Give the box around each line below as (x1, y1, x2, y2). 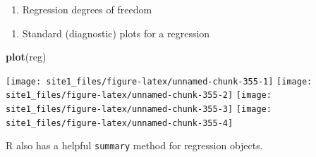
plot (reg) (6, 49, 47, 64)
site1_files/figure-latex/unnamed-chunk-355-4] (6, 118, 233, 128)
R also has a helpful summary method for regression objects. (6, 138, 263, 153)
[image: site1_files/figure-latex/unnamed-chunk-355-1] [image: (6, 76, 312, 87)
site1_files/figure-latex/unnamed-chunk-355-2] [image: (6, 90, 272, 101)
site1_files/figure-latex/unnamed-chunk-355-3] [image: (6, 104, 272, 115)
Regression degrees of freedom (22, 2, 152, 16)
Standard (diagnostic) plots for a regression (22, 25, 210, 40)
